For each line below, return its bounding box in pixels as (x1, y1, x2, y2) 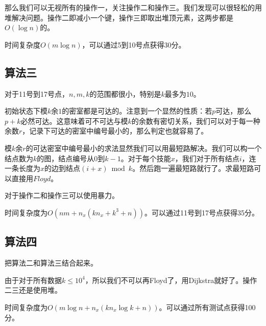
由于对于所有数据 (5, 274, 62, 285)
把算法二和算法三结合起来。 (5, 257, 98, 268)
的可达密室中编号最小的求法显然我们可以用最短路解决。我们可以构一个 (26, 142, 262, 153)
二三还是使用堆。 (5, 285, 62, 295)
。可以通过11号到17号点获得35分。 (144, 207, 259, 218)
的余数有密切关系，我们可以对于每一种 (131, 115, 260, 126)
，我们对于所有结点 (175, 153, 239, 163)
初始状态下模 (5, 105, 47, 116)
